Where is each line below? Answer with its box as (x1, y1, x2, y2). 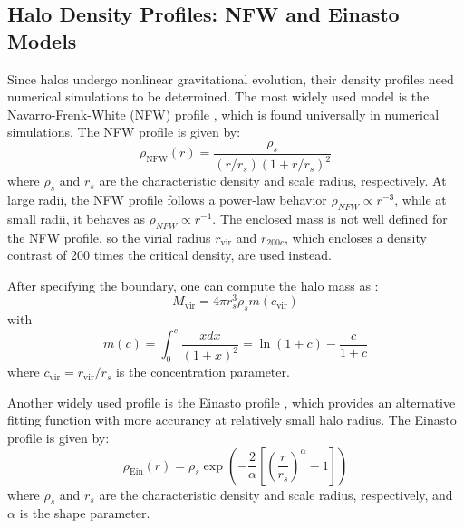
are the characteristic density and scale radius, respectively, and (99, 485, 453, 504)
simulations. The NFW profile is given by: (7, 122, 241, 141)
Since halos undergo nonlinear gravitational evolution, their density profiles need (7, 69, 454, 88)
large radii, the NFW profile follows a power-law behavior (7, 189, 327, 208)
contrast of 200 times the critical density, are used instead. (7, 245, 332, 264)
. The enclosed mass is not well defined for (212, 208, 448, 227)
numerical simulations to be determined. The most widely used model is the (7, 87, 430, 106)
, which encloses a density (284, 227, 427, 246)
